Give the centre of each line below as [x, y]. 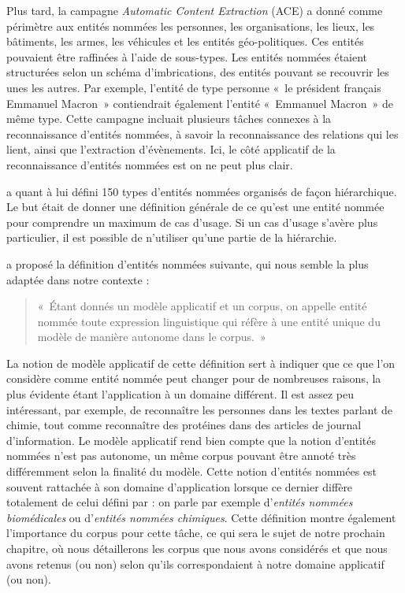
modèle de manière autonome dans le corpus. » [152, 337]
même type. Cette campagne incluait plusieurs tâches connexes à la [169, 119]
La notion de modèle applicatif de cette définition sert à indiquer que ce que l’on [201, 363]
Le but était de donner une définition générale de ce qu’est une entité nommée [195, 207]
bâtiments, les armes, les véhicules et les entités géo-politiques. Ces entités [185, 41]
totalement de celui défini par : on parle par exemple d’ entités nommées [180, 502]
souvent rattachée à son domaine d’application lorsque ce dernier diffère [180, 486]
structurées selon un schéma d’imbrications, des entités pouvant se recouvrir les [198, 72]
